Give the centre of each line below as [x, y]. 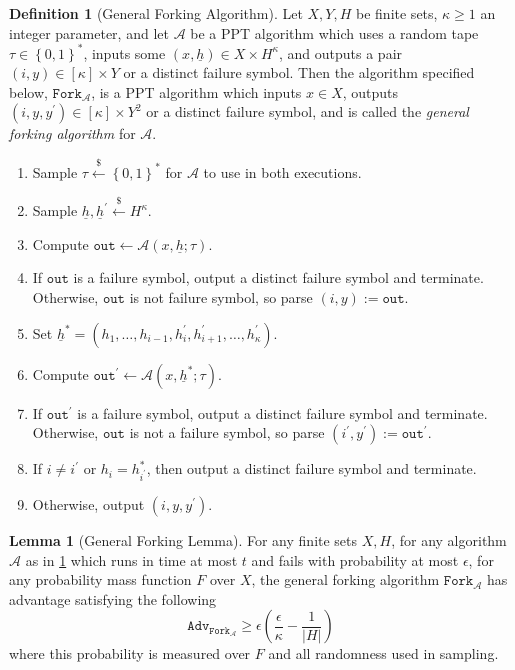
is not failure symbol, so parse [221, 297]
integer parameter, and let [89, 32]
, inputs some [124, 52]
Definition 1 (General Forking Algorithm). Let [156, 13]
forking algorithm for [72, 133]
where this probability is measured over [130, 653]
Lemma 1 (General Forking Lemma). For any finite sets [183, 539]
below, [28, 91]
